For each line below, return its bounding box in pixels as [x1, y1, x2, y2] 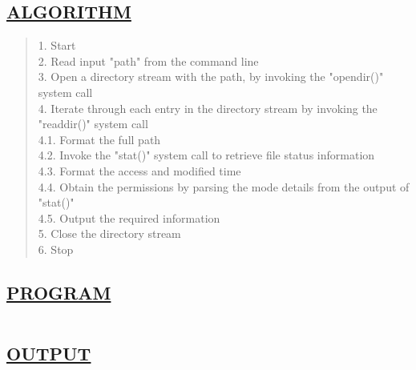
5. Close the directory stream [38, 225, 181, 242]
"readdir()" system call [38, 115, 148, 132]
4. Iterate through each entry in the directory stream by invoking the [38, 99, 378, 116]
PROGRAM [6, 280, 111, 304]
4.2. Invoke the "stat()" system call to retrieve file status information [38, 147, 375, 163]
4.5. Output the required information [38, 209, 220, 226]
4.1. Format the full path [38, 131, 161, 147]
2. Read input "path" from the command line [38, 52, 259, 69]
